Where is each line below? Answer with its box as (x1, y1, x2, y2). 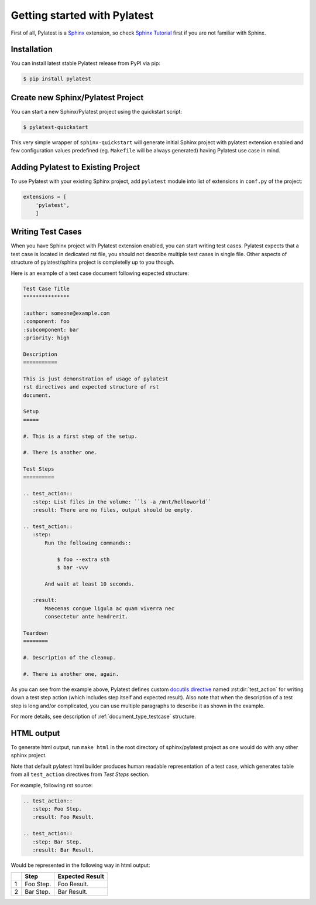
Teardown (23, 630, 49, 637)
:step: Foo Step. (32, 805, 82, 812)
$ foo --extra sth (57, 556, 110, 563)
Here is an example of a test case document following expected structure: (11, 270, 190, 277)
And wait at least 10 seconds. (44, 580, 135, 587)
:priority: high (23, 334, 70, 341)
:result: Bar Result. (32, 846, 95, 853)
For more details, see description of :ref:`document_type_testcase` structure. (11, 713, 196, 720)
